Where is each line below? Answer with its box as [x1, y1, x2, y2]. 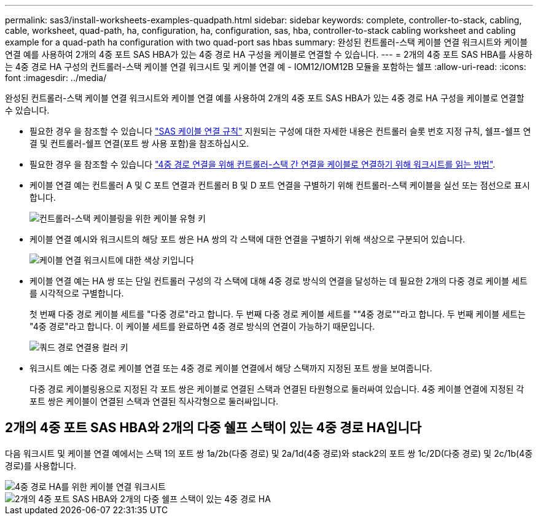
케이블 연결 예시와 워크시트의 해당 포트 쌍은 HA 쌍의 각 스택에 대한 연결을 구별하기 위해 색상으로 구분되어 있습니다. [29, 234, 466, 244]
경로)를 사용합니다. [5, 460, 77, 471]
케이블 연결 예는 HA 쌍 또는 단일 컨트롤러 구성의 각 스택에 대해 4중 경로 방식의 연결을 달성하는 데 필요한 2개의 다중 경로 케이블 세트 [29, 276, 528, 286]
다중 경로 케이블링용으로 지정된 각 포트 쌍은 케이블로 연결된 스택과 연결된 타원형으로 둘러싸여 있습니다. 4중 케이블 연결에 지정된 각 [29, 384, 524, 394]
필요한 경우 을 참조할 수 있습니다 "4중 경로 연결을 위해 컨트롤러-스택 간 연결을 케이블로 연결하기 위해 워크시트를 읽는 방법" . [29, 159, 496, 169]
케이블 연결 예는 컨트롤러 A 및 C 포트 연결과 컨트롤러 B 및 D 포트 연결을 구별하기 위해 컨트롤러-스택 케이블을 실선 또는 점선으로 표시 [29, 180, 530, 190]
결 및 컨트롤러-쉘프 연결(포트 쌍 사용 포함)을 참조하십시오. [29, 138, 249, 149]
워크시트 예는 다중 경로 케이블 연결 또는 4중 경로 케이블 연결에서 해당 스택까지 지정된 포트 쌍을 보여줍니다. [29, 363, 432, 373]
